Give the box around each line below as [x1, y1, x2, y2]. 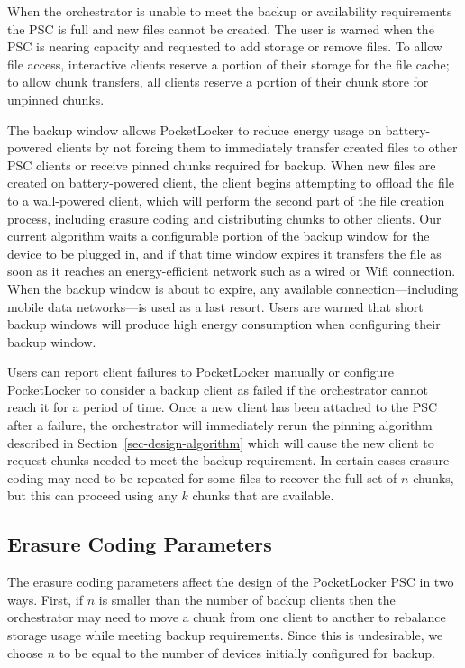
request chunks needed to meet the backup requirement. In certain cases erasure [7, 451, 450, 470]
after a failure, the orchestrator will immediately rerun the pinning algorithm [7, 416, 433, 435]
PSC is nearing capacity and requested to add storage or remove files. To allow [7, 37, 442, 56]
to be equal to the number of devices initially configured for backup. [59, 643, 435, 662]
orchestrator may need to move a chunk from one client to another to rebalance [7, 608, 446, 627]
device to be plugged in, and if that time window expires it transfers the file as [7, 243, 442, 262]
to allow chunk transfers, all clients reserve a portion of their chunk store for [7, 72, 429, 91]
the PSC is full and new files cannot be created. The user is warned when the [7, 19, 434, 38]
